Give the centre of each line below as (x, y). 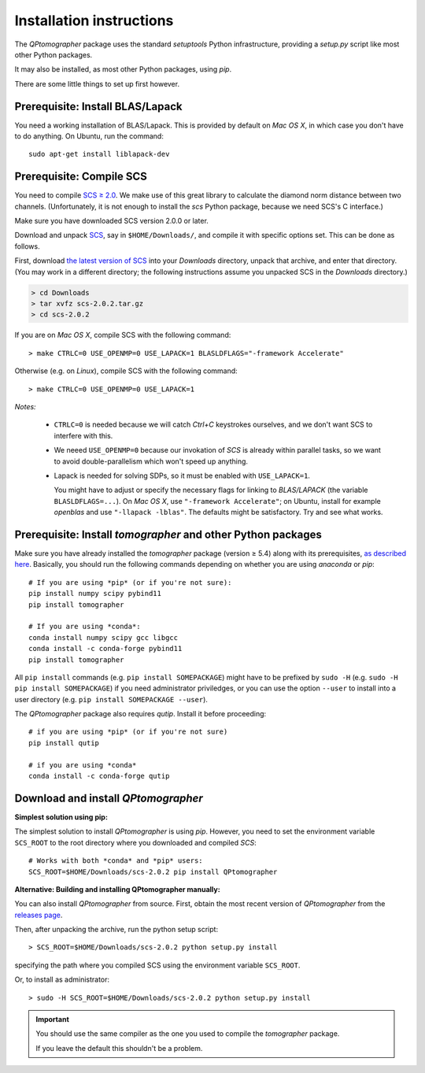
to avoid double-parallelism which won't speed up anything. (151, 461)
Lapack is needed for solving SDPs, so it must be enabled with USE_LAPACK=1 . (182, 475)
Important (53, 1019)
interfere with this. (83, 435)
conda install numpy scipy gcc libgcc (103, 637)
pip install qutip (64, 743)
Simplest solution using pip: (61, 817)
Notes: (25, 406)
